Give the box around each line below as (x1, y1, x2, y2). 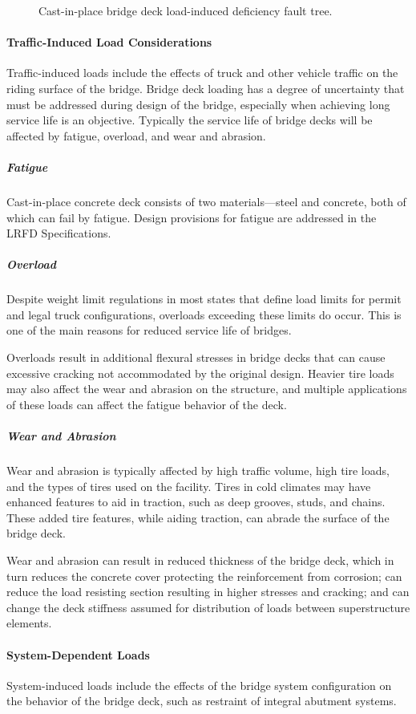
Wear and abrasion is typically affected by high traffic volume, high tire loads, (6, 461, 390, 478)
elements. (6, 615, 52, 631)
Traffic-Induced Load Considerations (6, 34, 212, 51)
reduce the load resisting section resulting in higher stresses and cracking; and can (6, 583, 410, 600)
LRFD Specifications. (6, 225, 111, 241)
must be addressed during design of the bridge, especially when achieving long (6, 95, 390, 112)
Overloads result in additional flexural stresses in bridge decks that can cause (6, 349, 386, 366)
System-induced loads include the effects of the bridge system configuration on (6, 676, 392, 693)
